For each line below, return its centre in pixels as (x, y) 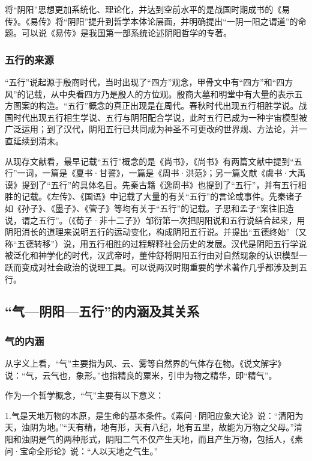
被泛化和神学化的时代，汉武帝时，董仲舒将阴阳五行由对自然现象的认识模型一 (156, 255)
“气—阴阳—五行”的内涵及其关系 (102, 311)
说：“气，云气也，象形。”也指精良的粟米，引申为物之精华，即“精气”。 (141, 375)
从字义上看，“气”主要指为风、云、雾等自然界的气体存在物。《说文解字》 (145, 363)
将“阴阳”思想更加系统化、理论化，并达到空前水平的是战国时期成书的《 (143, 9)
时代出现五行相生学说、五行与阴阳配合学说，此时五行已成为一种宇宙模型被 (160, 117)
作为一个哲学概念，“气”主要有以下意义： (85, 395)
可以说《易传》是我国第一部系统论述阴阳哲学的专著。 (126, 33)
